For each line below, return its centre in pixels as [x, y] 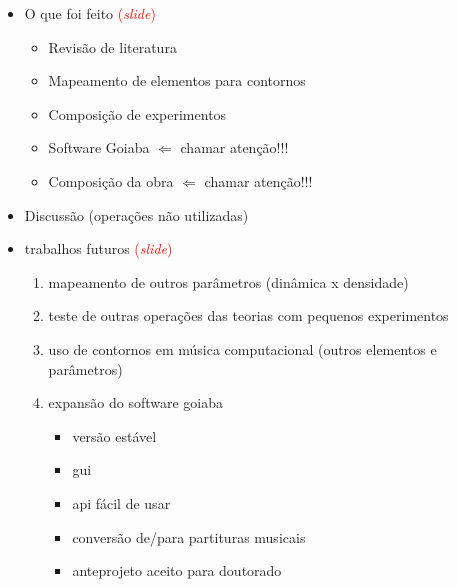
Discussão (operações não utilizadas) [136, 214]
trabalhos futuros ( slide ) [98, 248]
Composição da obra [111, 180]
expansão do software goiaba [136, 402]
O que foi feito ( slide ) [90, 13]
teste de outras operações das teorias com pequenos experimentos [248, 315]
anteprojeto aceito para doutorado [177, 570]
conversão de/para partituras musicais [189, 536]
